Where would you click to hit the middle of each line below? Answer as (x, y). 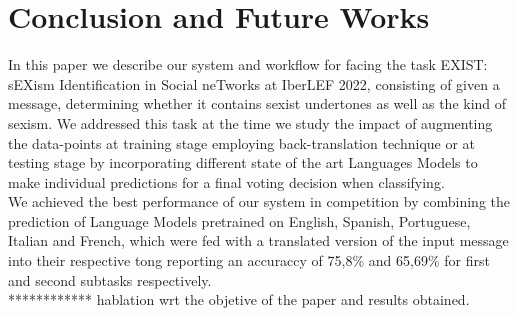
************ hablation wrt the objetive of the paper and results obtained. (239, 299)
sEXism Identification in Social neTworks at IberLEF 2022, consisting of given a (254, 83)
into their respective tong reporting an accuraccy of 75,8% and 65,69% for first (249, 260)
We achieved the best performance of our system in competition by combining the (259, 201)
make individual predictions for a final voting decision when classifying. (226, 181)
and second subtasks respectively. (110, 279)
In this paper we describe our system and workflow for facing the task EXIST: (248, 64)
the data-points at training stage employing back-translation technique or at (242, 142)
